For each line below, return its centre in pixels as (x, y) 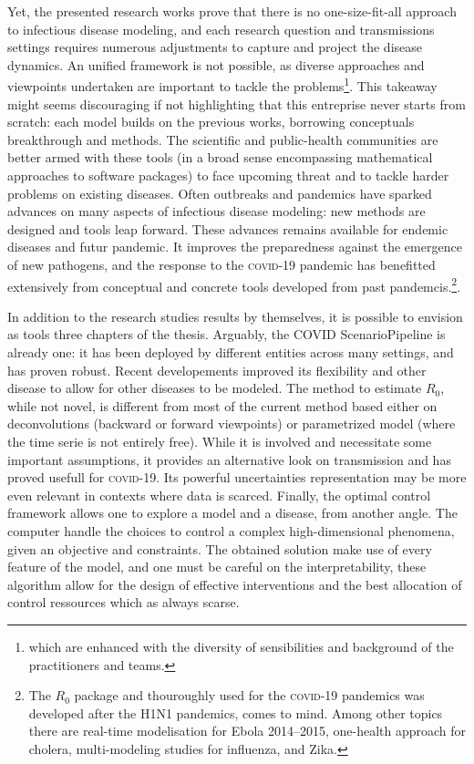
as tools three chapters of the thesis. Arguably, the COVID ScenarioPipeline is (227, 334)
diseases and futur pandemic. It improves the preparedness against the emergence (235, 247)
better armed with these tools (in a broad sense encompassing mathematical (220, 157)
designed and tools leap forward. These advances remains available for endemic (228, 228)
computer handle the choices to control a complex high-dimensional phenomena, (231, 530)
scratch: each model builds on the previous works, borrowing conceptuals (211, 122)
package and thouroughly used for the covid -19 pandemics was (249, 695)
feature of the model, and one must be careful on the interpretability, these (217, 567)
